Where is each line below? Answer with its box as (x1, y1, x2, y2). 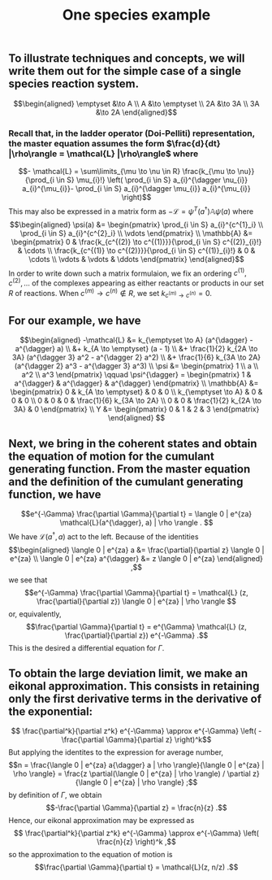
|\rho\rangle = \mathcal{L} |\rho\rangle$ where (8, 148, 199, 159)
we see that (8, 575, 48, 585)
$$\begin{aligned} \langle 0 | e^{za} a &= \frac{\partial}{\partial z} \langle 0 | (8, 545, 265, 555)
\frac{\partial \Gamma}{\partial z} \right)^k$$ (61, 734, 212, 745)
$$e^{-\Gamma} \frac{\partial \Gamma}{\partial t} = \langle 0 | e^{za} (20, 508, 253, 518)
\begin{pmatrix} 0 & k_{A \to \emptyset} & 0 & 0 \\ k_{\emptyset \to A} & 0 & (10, 387, 263, 397)
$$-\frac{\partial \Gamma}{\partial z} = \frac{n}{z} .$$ (45, 803, 227, 812)
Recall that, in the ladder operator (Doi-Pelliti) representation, (8, 128, 256, 139)
